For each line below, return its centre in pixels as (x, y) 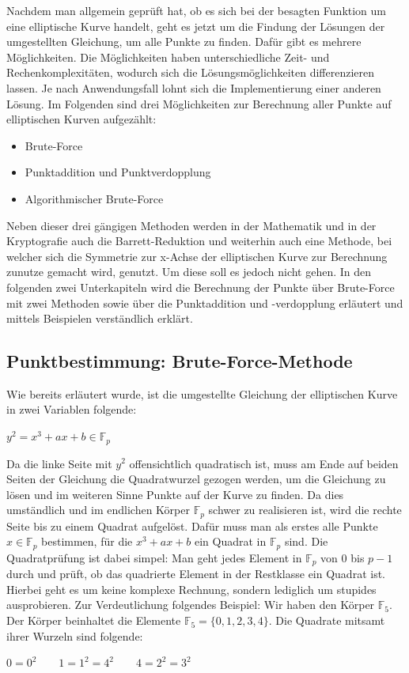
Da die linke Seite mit (59, 463)
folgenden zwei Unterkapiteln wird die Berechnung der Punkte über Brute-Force (201, 287)
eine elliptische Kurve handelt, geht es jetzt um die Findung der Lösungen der (196, 26)
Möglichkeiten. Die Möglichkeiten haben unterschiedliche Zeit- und (168, 57)
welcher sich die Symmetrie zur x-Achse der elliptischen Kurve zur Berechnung (197, 256)
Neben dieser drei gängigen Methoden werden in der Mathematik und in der (191, 225)
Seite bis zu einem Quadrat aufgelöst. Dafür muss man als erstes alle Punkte (192, 526)
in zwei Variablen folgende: (72, 409)
